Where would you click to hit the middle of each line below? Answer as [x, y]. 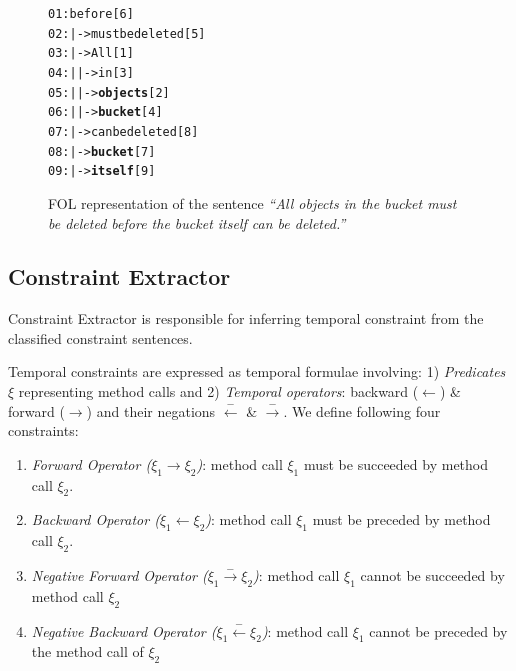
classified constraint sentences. [100, 337]
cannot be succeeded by [432, 575]
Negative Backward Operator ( [124, 630]
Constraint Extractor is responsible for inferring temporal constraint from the [246, 318]
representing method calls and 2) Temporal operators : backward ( [218, 391]
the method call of [87, 651]
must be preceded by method [401, 519]
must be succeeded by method [396, 463]
